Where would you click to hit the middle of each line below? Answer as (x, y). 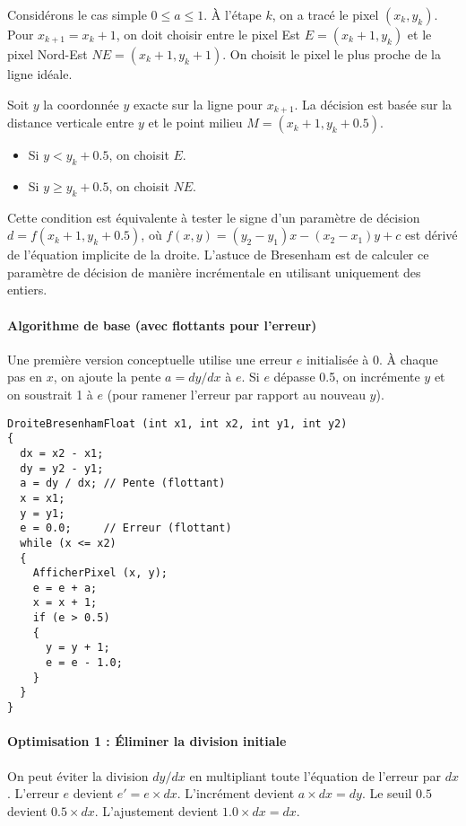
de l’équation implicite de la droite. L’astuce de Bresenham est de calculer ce (218, 255)
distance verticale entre (71, 123)
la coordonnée (81, 104)
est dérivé (431, 235)
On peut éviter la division (78, 775)
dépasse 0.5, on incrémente (347, 377)
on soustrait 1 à (50, 394)
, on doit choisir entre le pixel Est (208, 34)
